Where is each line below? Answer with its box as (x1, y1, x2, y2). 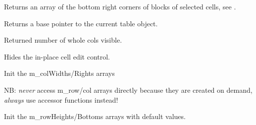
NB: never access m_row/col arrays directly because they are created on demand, (4, 84, 253, 95)
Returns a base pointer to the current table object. (4, 18, 158, 28)
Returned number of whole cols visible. (4, 35, 122, 45)
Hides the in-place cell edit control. (4, 51, 110, 62)
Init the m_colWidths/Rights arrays (4, 68, 115, 78)
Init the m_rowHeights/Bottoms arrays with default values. (4, 111, 186, 122)
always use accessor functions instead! (4, 94, 118, 105)
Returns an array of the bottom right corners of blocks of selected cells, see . (4, 1, 236, 11)
